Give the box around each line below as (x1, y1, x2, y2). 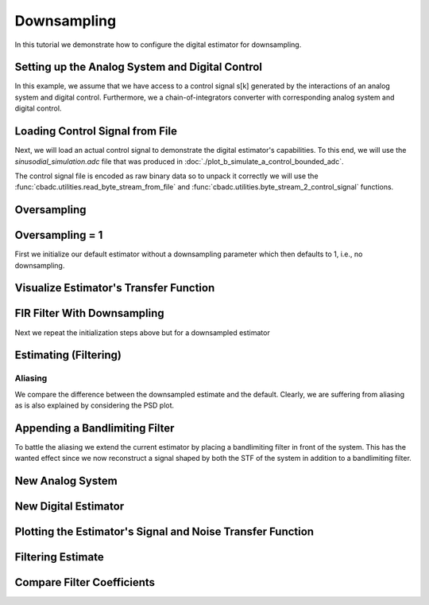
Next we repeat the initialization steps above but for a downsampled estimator (14, 327, 270, 338)
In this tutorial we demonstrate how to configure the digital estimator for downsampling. (14, 40, 302, 49)
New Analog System (14, 474, 118, 488)
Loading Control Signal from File (14, 124, 178, 139)
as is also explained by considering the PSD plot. (14, 400, 175, 410)
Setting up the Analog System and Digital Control (14, 60, 262, 74)
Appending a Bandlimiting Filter (14, 421, 175, 435)
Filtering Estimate (14, 550, 104, 564)
